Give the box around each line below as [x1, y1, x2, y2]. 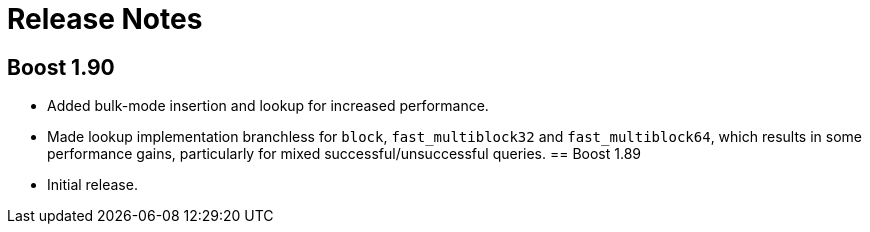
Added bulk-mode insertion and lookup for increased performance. [47, 97, 489, 115]
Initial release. [47, 176, 138, 194]
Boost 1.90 [7, 54, 115, 80]
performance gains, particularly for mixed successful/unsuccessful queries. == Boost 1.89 [47, 145, 642, 163]
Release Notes [7, 2, 203, 36]
